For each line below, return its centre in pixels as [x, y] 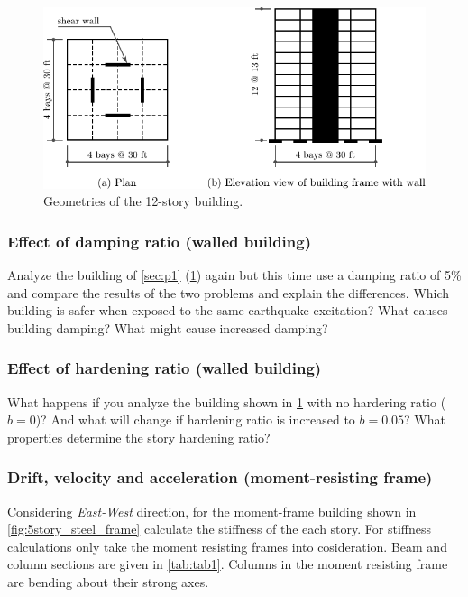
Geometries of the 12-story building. [143, 201]
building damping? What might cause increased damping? [168, 327]
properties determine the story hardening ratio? [139, 437]
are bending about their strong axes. [108, 581]
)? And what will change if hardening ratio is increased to [195, 420]
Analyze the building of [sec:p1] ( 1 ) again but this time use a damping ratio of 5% [234, 274]
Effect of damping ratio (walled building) [159, 241]
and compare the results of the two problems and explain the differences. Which [229, 292]
